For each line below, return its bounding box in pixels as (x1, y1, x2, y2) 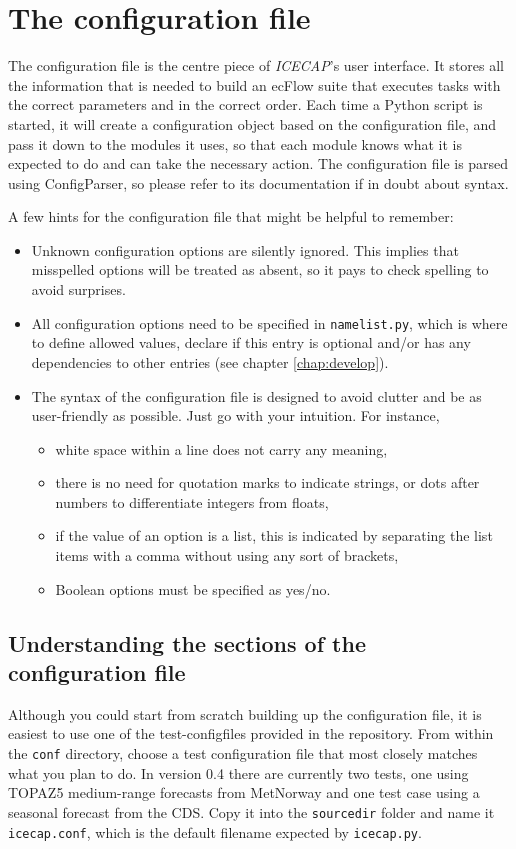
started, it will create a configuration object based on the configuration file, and (8, 113, 497, 134)
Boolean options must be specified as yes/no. (55, 578, 331, 599)
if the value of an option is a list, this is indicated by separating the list (55, 525, 493, 546)
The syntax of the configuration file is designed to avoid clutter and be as (31, 385, 482, 406)
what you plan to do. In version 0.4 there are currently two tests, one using (8, 762, 469, 783)
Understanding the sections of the (8, 627, 366, 658)
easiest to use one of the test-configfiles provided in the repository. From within (8, 723, 494, 744)
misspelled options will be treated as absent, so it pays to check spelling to (31, 259, 489, 280)
